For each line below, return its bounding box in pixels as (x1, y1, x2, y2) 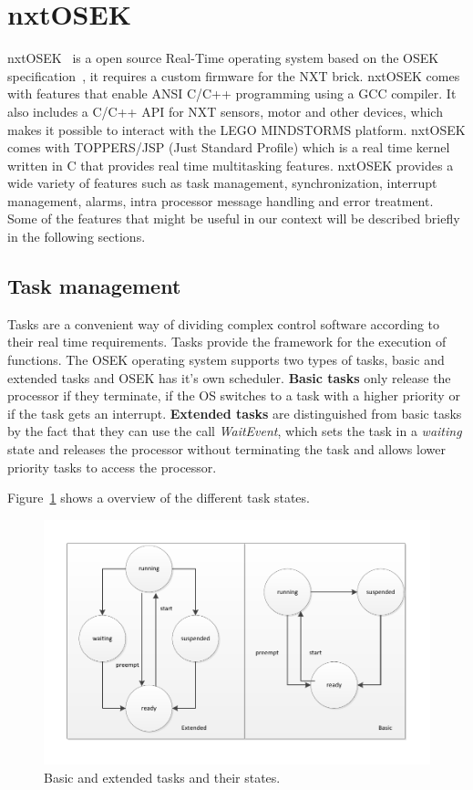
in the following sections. (7, 227, 146, 246)
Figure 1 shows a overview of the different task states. (7, 488, 310, 507)
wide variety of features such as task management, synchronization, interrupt (7, 173, 437, 192)
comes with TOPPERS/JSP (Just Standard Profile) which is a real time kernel (7, 138, 450, 157)
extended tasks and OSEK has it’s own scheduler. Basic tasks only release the (7, 368, 451, 387)
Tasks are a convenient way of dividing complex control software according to (7, 314, 440, 333)
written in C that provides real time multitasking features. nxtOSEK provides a (7, 155, 454, 174)
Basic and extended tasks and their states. (44, 768, 281, 787)
